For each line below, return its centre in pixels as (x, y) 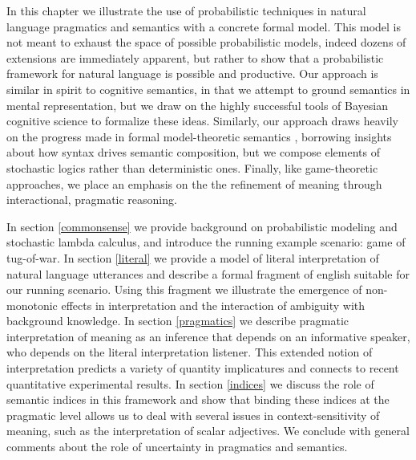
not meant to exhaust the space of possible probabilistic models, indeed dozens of (206, 42)
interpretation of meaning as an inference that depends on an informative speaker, (208, 336)
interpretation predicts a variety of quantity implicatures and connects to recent (203, 368)
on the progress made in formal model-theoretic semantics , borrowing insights (199, 136)
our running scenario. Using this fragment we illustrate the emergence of (184, 289)
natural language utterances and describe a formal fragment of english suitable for (208, 273)
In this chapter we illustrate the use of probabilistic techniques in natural (186, 10)
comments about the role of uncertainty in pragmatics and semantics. (177, 447)
